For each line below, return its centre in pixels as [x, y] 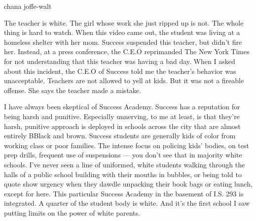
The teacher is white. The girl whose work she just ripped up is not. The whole [124, 22]
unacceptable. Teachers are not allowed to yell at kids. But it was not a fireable [124, 80]
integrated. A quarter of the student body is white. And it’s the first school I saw [127, 203]
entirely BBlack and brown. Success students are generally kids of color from [120, 136]
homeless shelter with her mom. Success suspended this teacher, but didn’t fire [123, 42]
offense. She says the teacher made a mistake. [73, 90]
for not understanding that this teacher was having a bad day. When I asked [120, 61]
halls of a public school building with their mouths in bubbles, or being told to [123, 174]
